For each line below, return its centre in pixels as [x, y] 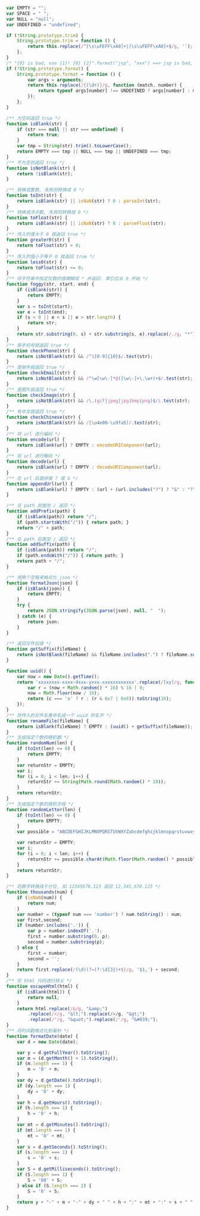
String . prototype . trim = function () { [66, 41]
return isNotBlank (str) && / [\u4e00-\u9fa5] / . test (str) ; [89, 423]
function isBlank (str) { [37, 124]
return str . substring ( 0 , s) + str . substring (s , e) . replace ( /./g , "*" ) [106, 334]
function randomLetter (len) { [44, 810]
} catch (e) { [34, 616]
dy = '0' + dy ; [46, 1091]
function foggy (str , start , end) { [50, 284]
